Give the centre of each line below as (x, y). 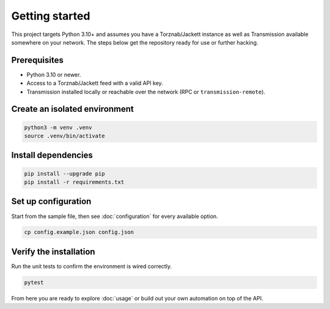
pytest (34, 282)
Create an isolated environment (73, 109)
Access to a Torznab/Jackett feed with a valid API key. (95, 83)
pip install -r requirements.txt (74, 182)
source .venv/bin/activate (64, 136)
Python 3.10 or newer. (54, 75)
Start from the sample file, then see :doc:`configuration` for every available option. (115, 216)
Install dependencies (52, 155)
